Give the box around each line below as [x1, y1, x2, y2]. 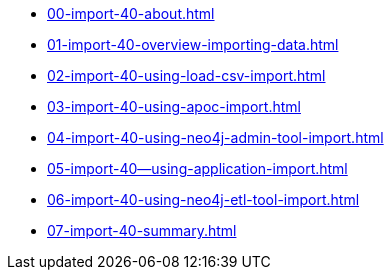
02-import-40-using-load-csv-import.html [47, 67, 326, 84]
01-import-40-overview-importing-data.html [47, 36, 339, 53]
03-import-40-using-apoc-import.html [47, 98, 301, 115]
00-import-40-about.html [47, 5, 215, 22]
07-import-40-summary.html [47, 222, 237, 239]
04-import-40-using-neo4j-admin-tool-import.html [47, 129, 384, 146]
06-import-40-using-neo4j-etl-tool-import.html [47, 191, 360, 208]
